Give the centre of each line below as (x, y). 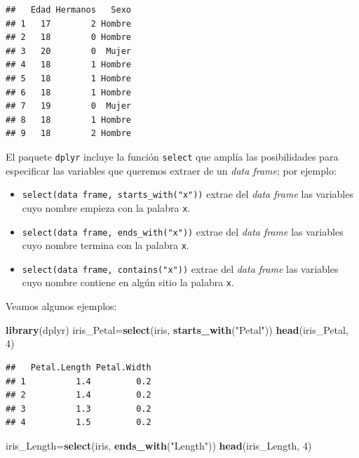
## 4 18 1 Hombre (68, 65)
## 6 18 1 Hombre (68, 92)
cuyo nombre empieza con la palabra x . (106, 207)
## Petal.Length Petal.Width (79, 367)
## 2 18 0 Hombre (68, 38)
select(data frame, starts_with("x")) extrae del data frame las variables (188, 194)
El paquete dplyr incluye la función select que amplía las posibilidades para (172, 156)
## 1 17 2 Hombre (68, 23)
